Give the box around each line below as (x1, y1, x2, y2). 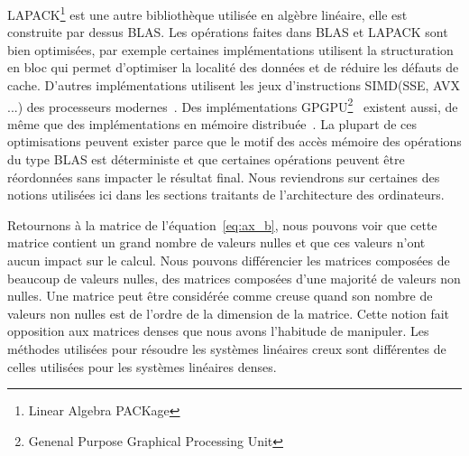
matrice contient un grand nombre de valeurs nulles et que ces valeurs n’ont (7, 233, 426, 252)
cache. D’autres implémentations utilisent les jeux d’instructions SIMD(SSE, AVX (7, 76, 461, 95)
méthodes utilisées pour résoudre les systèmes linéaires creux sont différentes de (7, 340, 446, 358)
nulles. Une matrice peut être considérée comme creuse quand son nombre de (7, 286, 433, 305)
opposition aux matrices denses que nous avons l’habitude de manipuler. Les (7, 321, 429, 340)
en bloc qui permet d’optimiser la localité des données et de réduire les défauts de (7, 58, 459, 77)
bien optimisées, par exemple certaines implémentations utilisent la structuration (7, 40, 454, 59)
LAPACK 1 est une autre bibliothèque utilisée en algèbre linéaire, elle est (7, 3, 408, 23)
